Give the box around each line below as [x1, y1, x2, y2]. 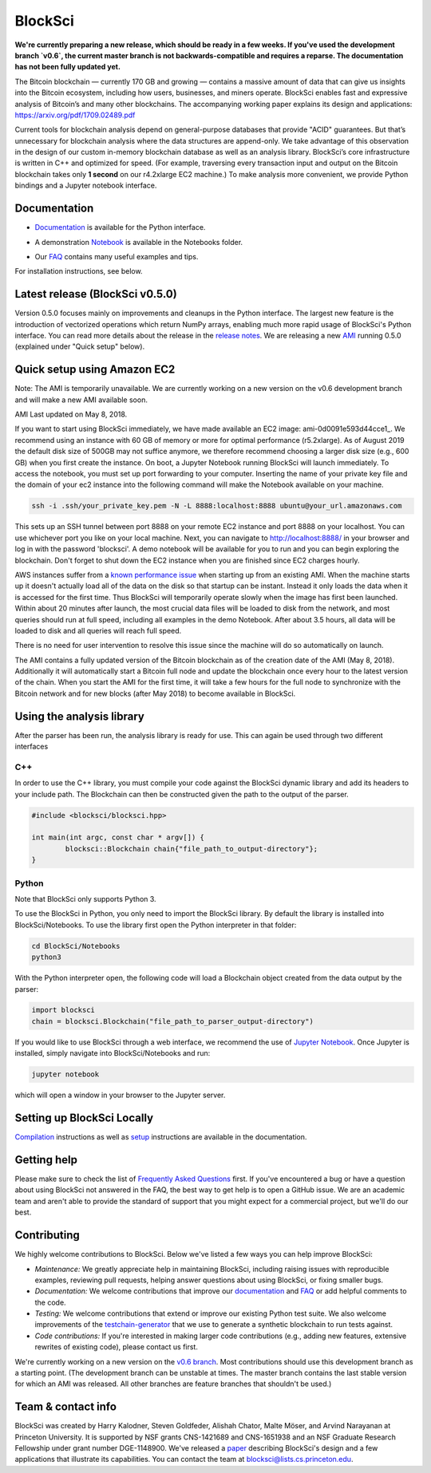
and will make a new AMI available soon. [14, 395, 148, 405]
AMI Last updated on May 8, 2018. [14, 409, 128, 419]
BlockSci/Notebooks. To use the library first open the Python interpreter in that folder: [14, 920, 297, 930]
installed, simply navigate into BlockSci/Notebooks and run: [14, 1048, 211, 1058]
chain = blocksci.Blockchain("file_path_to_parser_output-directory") [31, 1017, 314, 1025]
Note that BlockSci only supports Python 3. [14, 894, 156, 903]
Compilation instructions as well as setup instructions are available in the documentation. [14, 1132, 307, 1142]
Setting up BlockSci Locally [14, 1112, 154, 1125]
